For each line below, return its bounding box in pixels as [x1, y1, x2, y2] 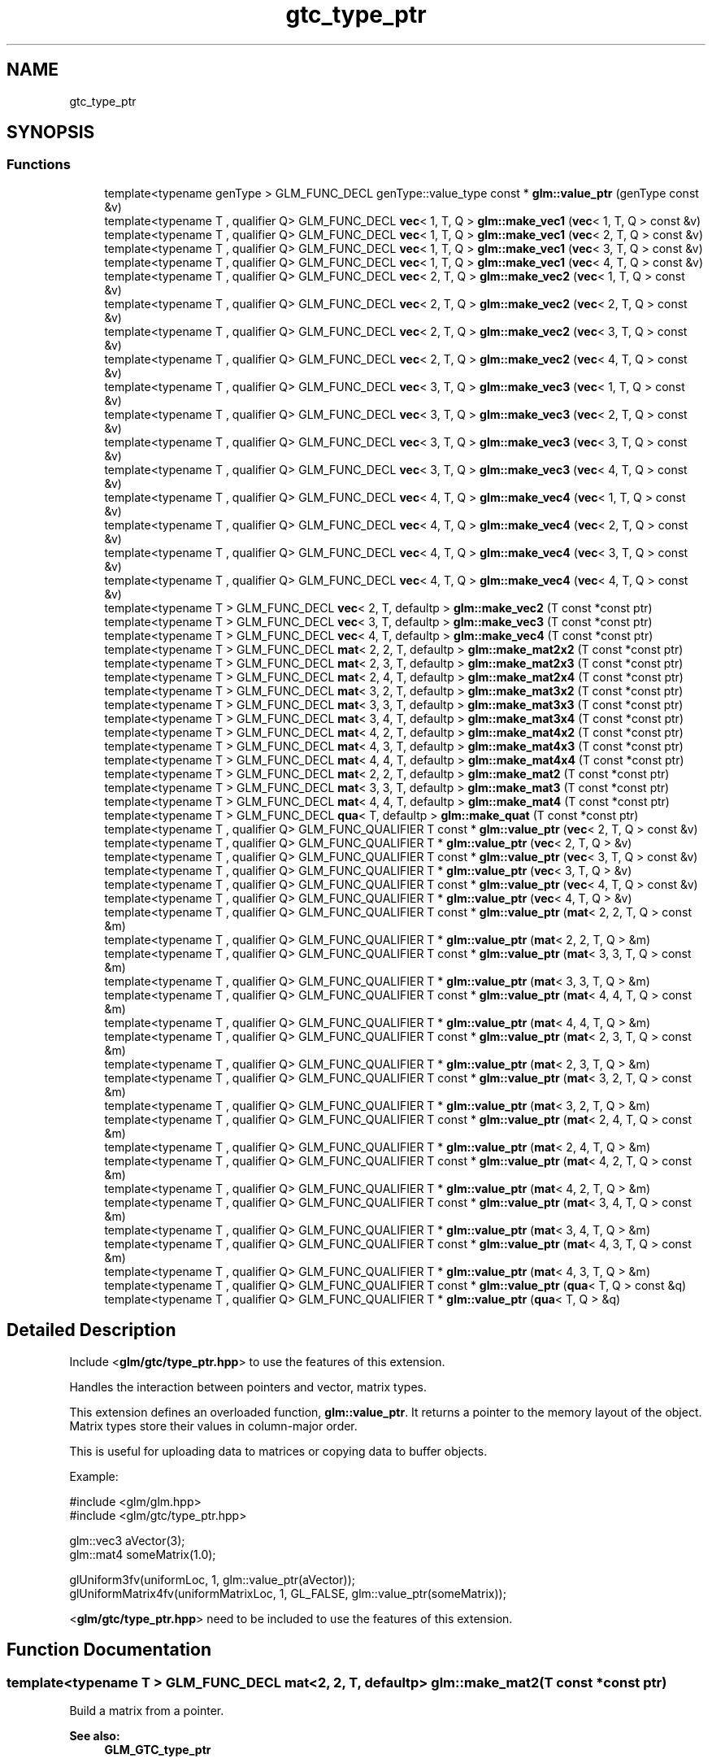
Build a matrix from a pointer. [69, 1703, 224, 1717]
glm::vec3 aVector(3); [69, 1533, 185, 1548]
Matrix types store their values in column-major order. [69, 1418, 358, 1433]
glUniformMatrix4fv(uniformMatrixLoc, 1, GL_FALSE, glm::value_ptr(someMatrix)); [69, 1586, 506, 1600]
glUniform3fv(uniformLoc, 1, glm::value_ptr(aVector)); [69, 1572, 355, 1587]
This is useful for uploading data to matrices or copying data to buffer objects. [69, 1443, 488, 1458]
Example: [69, 1469, 119, 1483]
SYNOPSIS [7, 122, 95, 143]
